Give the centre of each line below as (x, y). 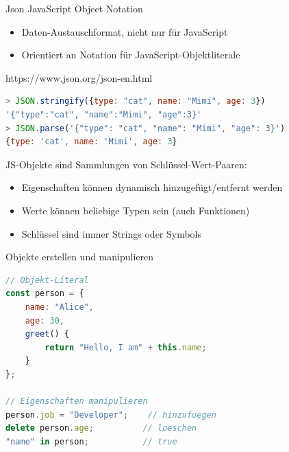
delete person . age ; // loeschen (101, 428)
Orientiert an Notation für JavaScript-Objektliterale (131, 55)
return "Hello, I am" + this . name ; (126, 347)
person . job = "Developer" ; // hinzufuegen (111, 415)
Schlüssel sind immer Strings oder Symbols (112, 233)
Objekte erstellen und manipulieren (80, 257)
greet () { (47, 334)
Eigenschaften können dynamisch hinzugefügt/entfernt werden (152, 187)
